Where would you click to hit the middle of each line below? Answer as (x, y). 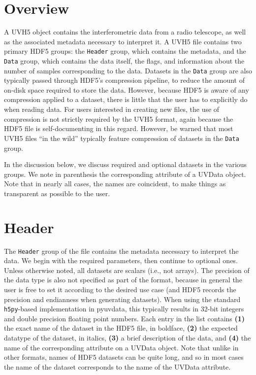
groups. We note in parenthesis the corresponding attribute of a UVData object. (125, 174)
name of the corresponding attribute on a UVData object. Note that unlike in (121, 347)
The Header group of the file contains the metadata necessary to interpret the (121, 251)
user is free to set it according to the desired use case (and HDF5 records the (120, 290)
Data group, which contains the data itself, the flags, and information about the (124, 60)
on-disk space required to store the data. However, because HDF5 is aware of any (127, 89)
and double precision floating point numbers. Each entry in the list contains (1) (125, 318)
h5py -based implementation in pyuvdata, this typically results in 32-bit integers (124, 309)
